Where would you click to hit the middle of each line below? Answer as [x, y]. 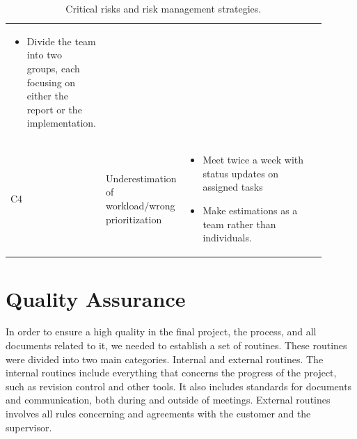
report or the [54, 109]
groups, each [53, 69]
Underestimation [141, 178]
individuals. [227, 238]
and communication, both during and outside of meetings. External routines [168, 400]
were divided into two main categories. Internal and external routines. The [165, 359]
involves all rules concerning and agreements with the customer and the [158, 413]
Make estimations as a [250, 210]
